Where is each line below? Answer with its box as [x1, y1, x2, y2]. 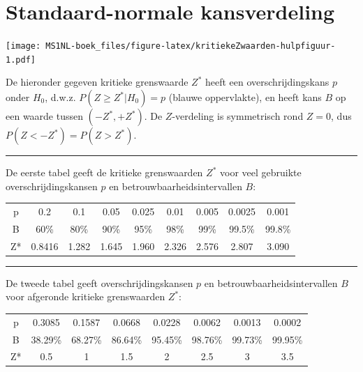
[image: [6, 41, 41, 52]
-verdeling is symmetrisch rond [172, 109, 304, 123]
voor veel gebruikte [219, 165, 302, 180]
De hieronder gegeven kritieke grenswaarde [6, 75, 188, 89]
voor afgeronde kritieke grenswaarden [6, 289, 165, 304]
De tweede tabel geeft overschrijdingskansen [6, 275, 193, 290]
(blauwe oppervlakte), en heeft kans [168, 90, 322, 104]
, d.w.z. [45, 90, 76, 104]
